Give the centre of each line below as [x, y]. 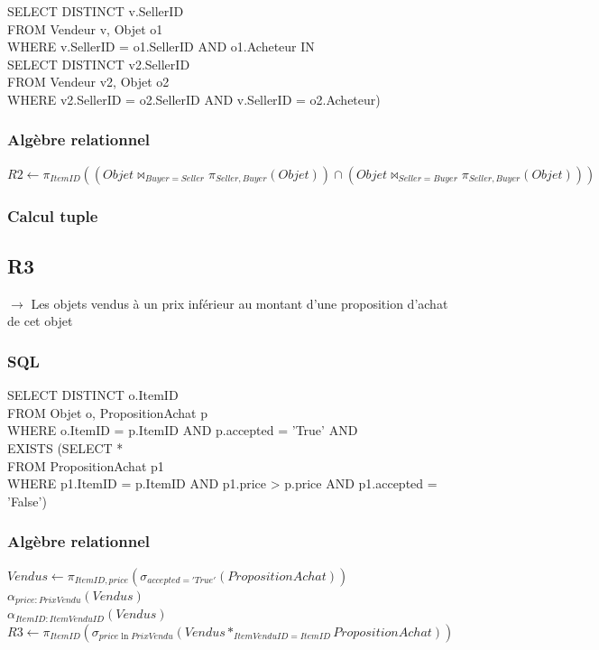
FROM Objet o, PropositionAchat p [108, 412]
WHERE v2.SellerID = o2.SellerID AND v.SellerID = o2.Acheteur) [194, 99]
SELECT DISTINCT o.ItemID [93, 395]
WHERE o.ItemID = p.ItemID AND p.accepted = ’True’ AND [183, 430]
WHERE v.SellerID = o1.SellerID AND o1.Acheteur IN [161, 46]
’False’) [27, 501]
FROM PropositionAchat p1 [86, 465]
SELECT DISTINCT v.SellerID [96, 11]
